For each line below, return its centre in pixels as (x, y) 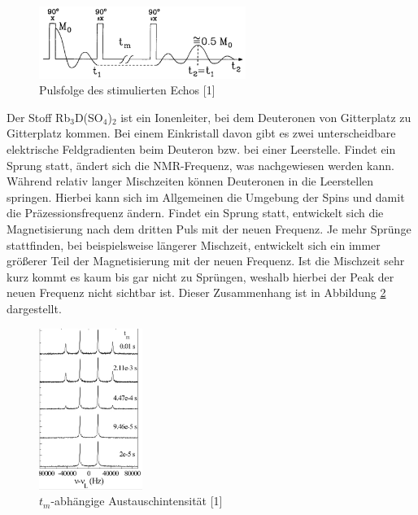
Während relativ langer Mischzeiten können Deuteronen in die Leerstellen (190, 181)
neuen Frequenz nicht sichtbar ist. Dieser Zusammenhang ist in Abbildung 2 (196, 292)
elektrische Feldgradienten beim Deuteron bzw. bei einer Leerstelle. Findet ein (201, 149)
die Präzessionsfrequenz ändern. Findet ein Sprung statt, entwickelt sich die (195, 213)
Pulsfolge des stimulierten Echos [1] (127, 90)
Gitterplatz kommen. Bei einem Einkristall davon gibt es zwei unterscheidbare (201, 133)
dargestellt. (34, 308)
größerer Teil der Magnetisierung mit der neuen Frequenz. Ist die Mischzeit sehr (206, 261)
